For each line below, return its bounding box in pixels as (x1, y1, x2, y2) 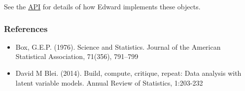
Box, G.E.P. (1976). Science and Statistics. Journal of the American (15, 41, 221, 52)
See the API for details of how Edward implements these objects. (4, 1, 201, 11)
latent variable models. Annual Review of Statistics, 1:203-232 (15, 77, 203, 88)
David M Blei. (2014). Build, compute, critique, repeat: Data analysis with (15, 68, 242, 78)
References (4, 22, 48, 34)
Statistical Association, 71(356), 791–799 (15, 51, 139, 61)
